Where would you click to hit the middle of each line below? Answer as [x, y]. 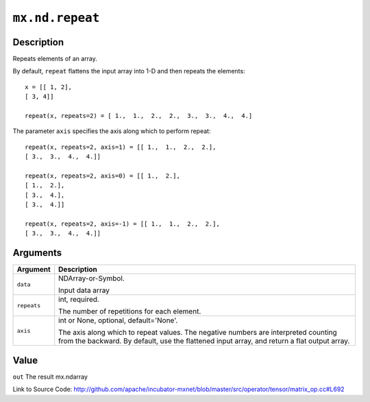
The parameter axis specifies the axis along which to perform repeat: [112, 131]
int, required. [79, 300]
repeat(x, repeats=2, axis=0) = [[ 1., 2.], [103, 176]
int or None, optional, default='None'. [118, 320]
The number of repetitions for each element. [130, 311]
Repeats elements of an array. [55, 59]
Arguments [37, 253]
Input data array [84, 290]
